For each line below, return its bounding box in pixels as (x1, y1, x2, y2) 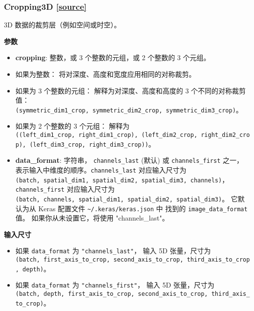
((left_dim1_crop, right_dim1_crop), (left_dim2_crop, (15, 132, 198, 139)
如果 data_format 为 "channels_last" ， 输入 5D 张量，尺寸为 (15, 245, 211, 256)
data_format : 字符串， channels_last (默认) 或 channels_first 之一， (15, 155, 244, 165)
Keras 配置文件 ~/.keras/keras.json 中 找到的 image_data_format (38, 203, 248, 213)
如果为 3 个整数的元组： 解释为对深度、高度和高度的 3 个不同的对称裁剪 (15, 85, 246, 95)
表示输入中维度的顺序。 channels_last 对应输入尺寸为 (15, 165, 187, 175)
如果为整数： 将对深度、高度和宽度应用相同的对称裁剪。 (15, 69, 196, 79)
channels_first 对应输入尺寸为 (15, 184, 115, 194)
